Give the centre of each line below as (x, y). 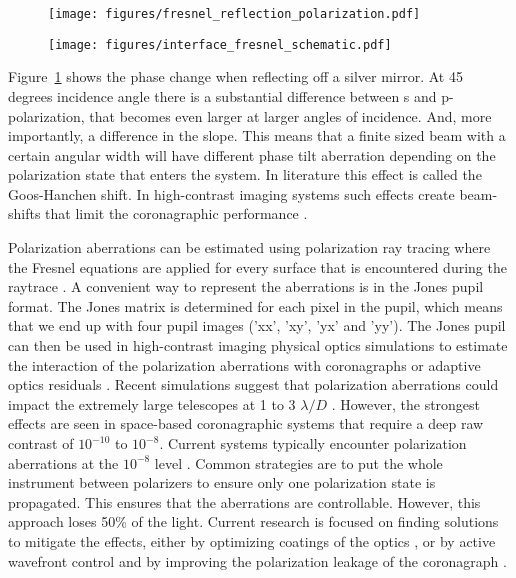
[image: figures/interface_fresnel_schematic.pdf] (220, 44)
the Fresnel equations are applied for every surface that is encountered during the (257, 266)
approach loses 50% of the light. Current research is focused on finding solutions (253, 521)
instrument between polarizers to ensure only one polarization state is (222, 482)
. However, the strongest (406, 403)
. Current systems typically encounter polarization (313, 443)
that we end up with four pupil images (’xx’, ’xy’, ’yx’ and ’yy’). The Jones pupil (257, 325)
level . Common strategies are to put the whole (298, 462)
